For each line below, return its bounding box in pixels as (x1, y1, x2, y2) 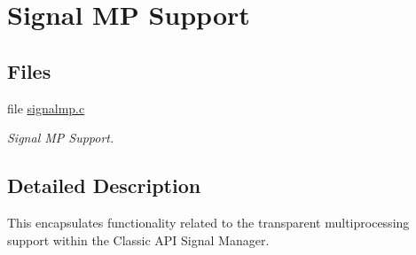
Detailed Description (7, 172, 201, 199)
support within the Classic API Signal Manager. (7, 230, 270, 249)
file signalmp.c (7, 98, 85, 117)
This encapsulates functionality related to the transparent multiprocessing (7, 212, 410, 231)
